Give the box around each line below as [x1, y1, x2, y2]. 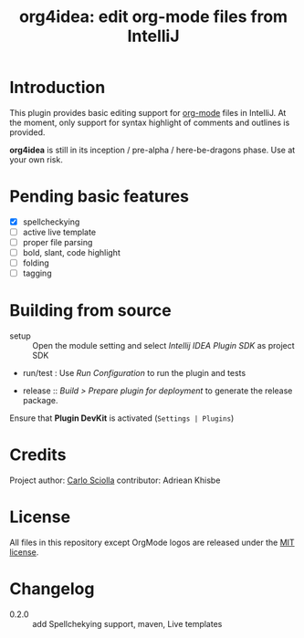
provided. [9, 126, 46, 138]
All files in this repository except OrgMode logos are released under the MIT [9, 537, 295, 549]
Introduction [9, 78, 106, 98]
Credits [9, 445, 67, 465]
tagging [22, 267, 52, 279]
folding [22, 257, 50, 268]
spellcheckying [22, 216, 80, 227]
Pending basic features [9, 186, 190, 207]
